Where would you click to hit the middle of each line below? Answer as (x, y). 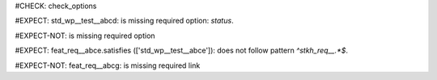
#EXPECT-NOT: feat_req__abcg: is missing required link (108, 65)
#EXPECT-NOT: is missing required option (85, 36)
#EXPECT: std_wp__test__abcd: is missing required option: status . (124, 21)
